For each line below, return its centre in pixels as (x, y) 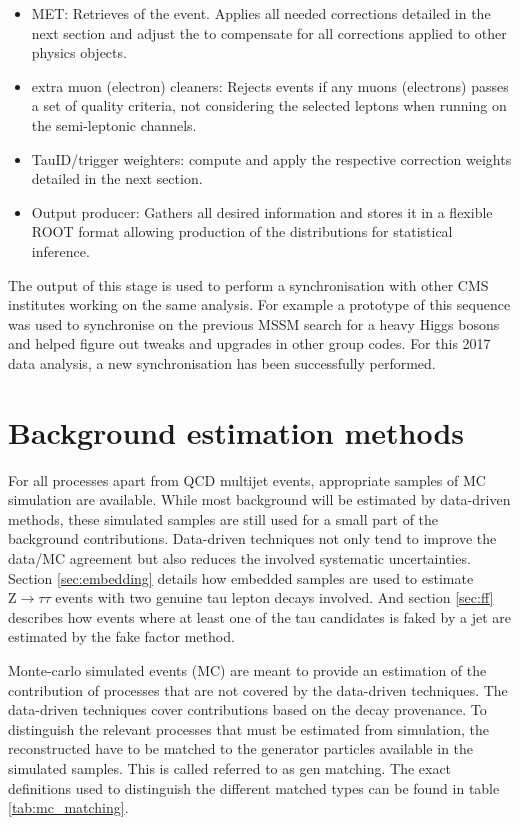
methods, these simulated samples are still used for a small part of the (223, 518)
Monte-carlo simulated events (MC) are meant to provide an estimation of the (247, 669)
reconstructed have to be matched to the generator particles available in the (241, 748)
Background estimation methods (236, 431)
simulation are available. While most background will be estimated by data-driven (259, 499)
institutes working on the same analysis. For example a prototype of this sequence (259, 304)
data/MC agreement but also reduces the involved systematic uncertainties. (239, 558)
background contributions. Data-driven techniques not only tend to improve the (252, 538)
